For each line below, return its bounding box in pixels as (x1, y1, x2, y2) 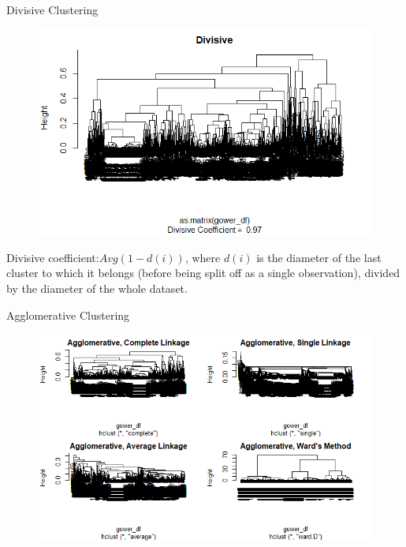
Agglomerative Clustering (6, 306, 130, 323)
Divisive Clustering (6, 2, 99, 17)
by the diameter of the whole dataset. (6, 279, 188, 296)
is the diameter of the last (256, 249, 382, 265)
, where (184, 249, 221, 265)
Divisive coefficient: (6, 249, 99, 265)
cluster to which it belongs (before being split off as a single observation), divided (6, 264, 400, 281)
